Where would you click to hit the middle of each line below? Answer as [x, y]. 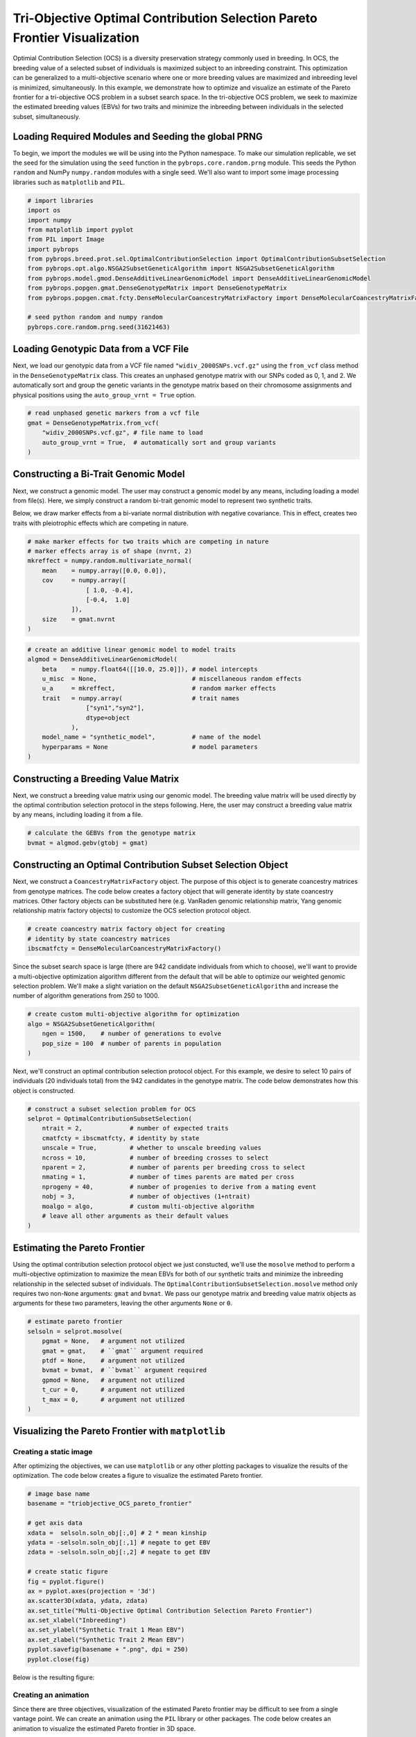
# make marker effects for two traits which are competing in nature [148, 541]
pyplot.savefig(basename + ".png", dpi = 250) [108, 1649]
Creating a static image [53, 1452]
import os [44, 211]
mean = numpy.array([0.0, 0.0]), [104, 570]
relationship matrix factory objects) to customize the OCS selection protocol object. [132, 911]
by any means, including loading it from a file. [78, 815]
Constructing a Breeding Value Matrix [96, 779]
